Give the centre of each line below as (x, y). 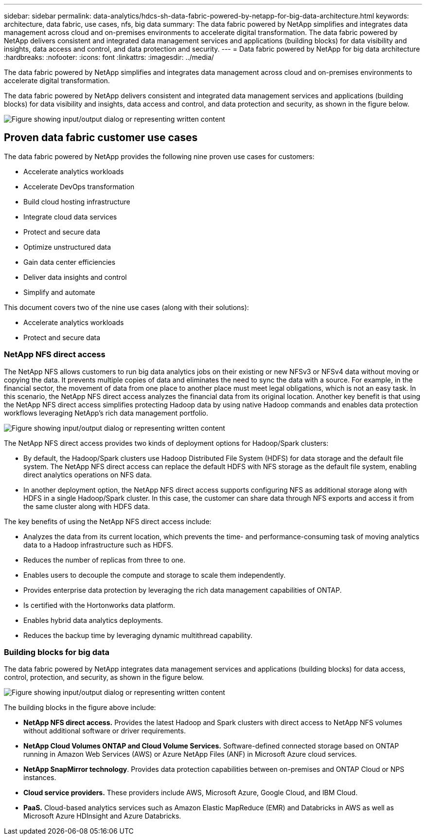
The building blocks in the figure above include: (80, 708)
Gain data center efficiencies (70, 262)
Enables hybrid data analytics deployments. (93, 620)
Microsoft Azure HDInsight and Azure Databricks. (102, 816)
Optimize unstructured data (67, 247)
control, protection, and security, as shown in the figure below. (104, 677)
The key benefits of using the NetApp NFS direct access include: (108, 521)
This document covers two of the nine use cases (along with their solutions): (126, 307)
